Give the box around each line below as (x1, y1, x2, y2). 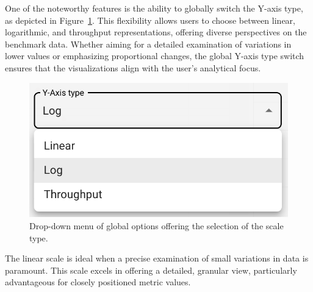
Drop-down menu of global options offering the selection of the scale (29, 219, 284, 232)
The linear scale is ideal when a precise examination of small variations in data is (5, 252, 309, 265)
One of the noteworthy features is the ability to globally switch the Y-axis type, (5, 2, 303, 14)
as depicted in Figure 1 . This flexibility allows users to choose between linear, (5, 13, 295, 26)
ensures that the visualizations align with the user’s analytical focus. (5, 61, 261, 74)
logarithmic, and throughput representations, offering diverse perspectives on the (5, 26, 307, 38)
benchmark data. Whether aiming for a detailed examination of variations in (5, 37, 292, 50)
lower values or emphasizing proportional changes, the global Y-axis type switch (5, 49, 304, 62)
